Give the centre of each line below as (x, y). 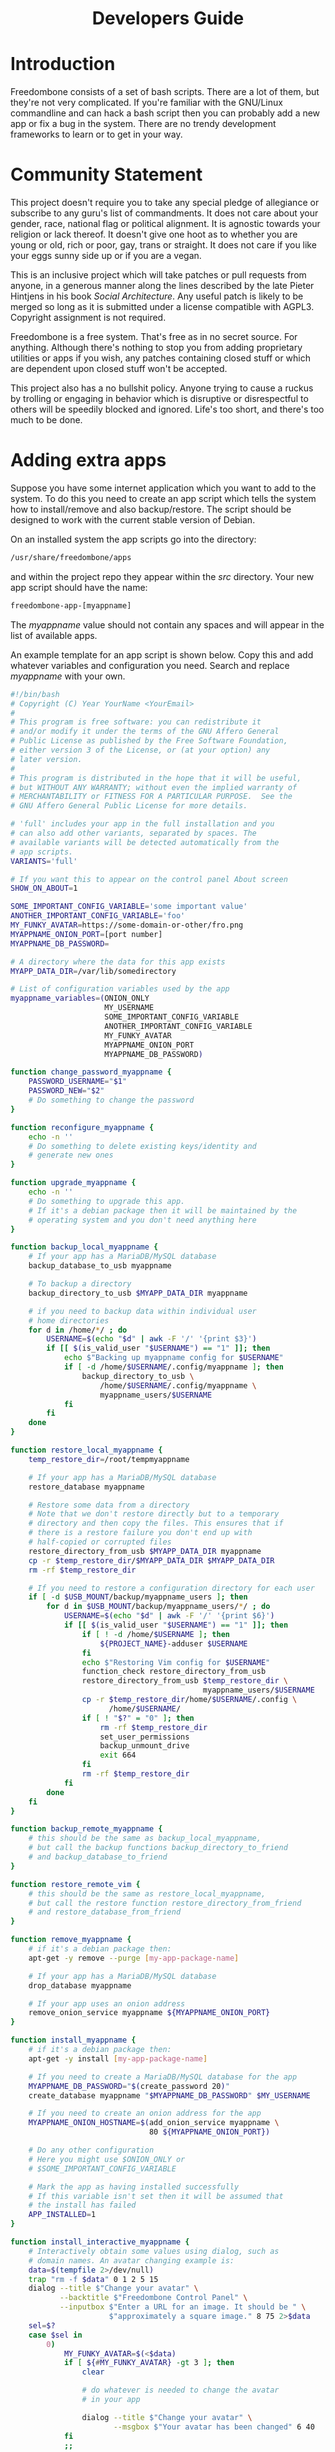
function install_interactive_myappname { (100, 2242)
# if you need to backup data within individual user (142, 1311)
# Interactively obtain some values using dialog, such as (154, 2251)
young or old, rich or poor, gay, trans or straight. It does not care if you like (163, 245)
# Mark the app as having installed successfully (134, 2187)
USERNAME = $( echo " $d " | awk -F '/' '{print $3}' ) (151, 1339)
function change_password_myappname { (91, 1072)
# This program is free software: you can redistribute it (136, 722)
